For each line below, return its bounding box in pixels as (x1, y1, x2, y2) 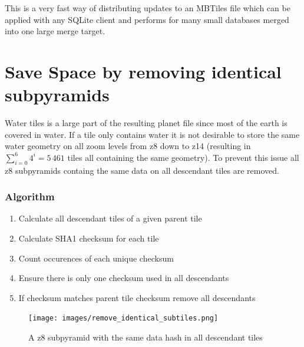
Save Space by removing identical (5, 59, 282, 83)
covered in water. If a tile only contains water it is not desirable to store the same (5, 128, 300, 140)
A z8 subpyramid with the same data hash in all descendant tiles (28, 331, 263, 343)
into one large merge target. (5, 25, 105, 37)
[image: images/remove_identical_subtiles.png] (28, 314, 219, 323)
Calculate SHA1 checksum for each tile (18, 232, 159, 244)
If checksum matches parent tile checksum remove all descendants (18, 291, 256, 303)
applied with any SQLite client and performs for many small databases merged (5, 13, 289, 25)
